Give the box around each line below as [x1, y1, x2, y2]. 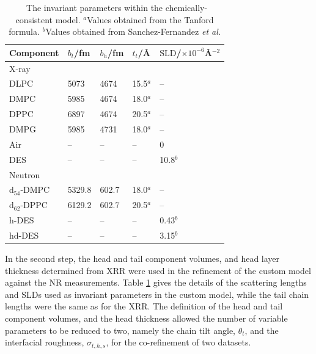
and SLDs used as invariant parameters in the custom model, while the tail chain [5, 287, 309, 300]
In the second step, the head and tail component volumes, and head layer [5, 252, 280, 264]
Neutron [9, 168, 40, 181]
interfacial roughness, [5, 336, 84, 349]
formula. [9, 25, 40, 38]
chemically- [165, 1, 208, 13]
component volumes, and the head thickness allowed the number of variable [5, 311, 288, 324]
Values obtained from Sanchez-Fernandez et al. [45, 25, 221, 38]
